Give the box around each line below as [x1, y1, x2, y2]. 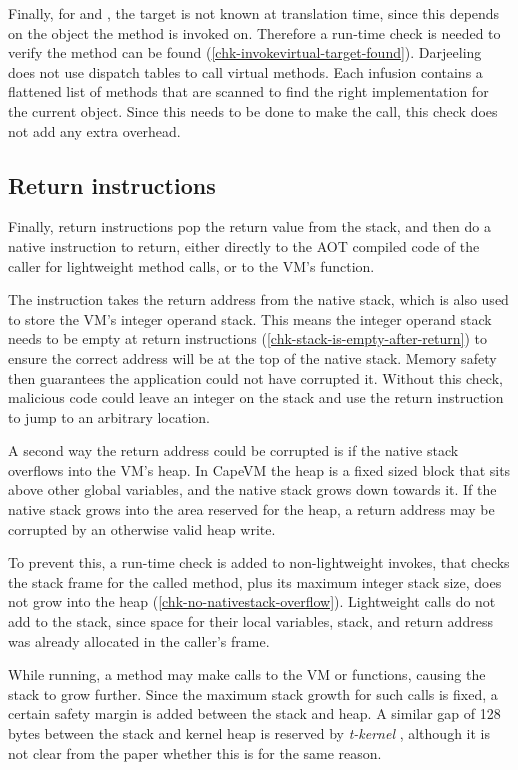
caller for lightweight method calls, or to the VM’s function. [8, 255, 375, 276]
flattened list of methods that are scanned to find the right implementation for [8, 81, 489, 102]
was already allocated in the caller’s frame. [8, 630, 270, 651]
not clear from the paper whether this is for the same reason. [8, 742, 382, 763]
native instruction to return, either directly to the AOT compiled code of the [8, 235, 480, 256]
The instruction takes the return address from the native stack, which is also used [8, 289, 509, 310]
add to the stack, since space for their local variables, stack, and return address [8, 611, 493, 632]
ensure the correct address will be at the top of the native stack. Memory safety [8, 347, 497, 368]
